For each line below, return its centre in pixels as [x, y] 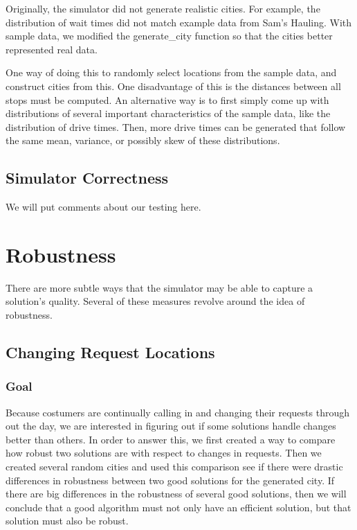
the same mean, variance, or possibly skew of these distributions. [143, 140]
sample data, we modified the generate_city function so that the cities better [169, 36]
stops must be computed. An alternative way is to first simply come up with [167, 99]
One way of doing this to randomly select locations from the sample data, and [171, 72]
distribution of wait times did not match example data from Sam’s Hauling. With [179, 22]
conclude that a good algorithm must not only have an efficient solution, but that [178, 507]
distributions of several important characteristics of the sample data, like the [168, 113]
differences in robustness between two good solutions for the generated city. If [170, 480]
